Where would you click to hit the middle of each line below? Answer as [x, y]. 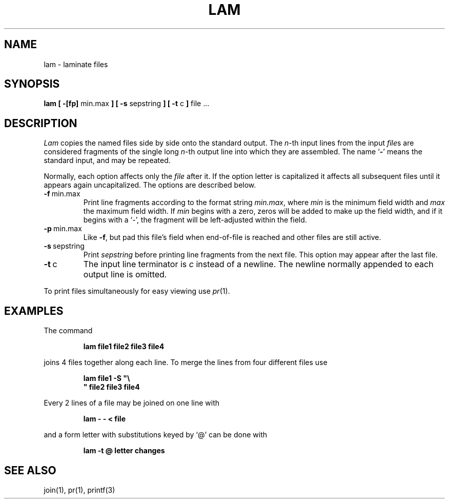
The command [68, 331]
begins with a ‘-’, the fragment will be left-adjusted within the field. [195, 220]
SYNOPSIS [32, 84]
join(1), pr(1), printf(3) [79, 490]
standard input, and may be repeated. [107, 160]
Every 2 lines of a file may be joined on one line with [131, 403]
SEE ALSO [30, 470]
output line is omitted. [125, 275]
